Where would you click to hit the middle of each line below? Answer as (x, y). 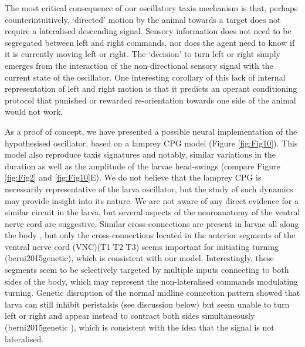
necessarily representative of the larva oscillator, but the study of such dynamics (149, 188)
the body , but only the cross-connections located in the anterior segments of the (150, 235)
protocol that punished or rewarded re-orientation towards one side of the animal (150, 100)
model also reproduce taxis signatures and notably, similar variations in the (140, 154)
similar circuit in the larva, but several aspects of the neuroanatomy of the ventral (152, 212)
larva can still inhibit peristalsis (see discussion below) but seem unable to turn (147, 304)
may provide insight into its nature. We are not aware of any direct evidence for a (152, 200)
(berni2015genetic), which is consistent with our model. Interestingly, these (139, 258)
